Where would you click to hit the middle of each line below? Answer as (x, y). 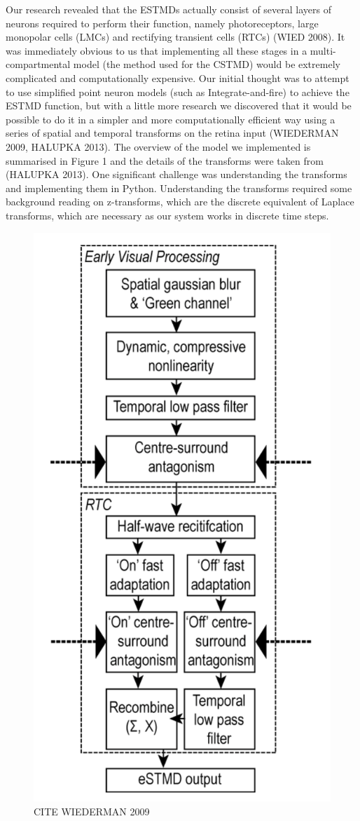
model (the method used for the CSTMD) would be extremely (207, 64)
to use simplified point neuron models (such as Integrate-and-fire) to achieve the (178, 91)
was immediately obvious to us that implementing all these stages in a (157, 50)
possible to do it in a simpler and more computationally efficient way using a (171, 119)
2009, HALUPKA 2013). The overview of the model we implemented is (158, 146)
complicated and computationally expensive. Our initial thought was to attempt (178, 77)
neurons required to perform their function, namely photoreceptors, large (162, 23)
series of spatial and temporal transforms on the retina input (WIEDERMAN (172, 133)
